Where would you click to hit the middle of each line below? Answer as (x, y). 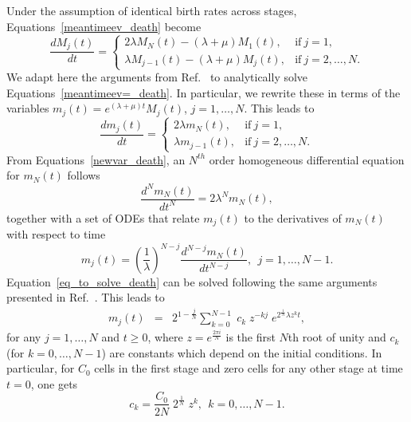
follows (84, 175)
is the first (251, 337)
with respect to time (56, 234)
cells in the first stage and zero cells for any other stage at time (249, 368)
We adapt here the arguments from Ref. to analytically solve (157, 77)
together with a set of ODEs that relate (103, 217)
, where (165, 337)
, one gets (54, 383)
